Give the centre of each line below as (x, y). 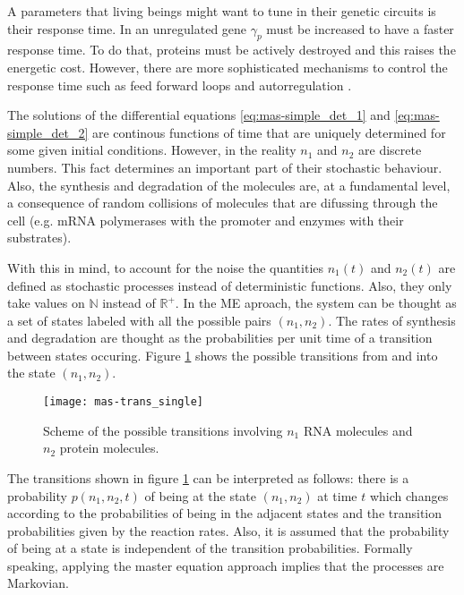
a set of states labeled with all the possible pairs (139, 320)
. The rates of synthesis (392, 320)
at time (337, 495)
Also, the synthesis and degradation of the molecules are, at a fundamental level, (229, 185)
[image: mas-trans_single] (123, 402)
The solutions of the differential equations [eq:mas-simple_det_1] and (199, 115)
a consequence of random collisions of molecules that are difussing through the (223, 203)
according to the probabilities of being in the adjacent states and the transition (225, 513)
